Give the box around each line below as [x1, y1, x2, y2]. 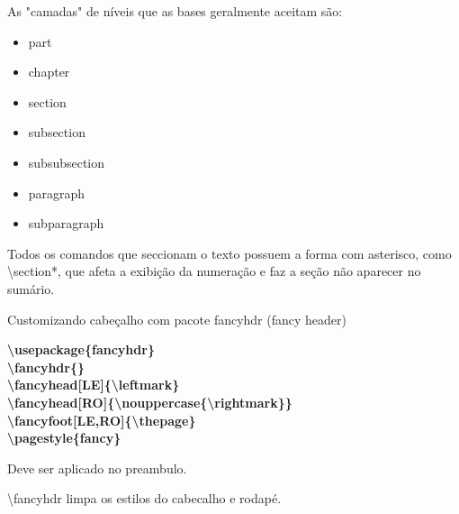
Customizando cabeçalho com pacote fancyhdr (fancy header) [7, 309, 346, 328]
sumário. [7, 279, 55, 298]
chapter [28, 62, 70, 81]
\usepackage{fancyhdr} [7, 340, 155, 359]
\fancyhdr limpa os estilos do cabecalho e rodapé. [7, 489, 282, 508]
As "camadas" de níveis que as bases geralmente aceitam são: [7, 2, 343, 20]
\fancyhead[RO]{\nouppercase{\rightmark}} [7, 392, 292, 411]
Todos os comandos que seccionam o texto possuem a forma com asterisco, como [7, 243, 452, 262]
